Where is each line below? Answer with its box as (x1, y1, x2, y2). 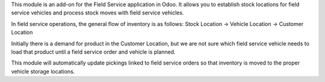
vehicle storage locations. (11, 68, 75, 75)
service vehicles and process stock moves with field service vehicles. (11, 9, 184, 16)
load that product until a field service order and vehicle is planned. (11, 48, 176, 55)
